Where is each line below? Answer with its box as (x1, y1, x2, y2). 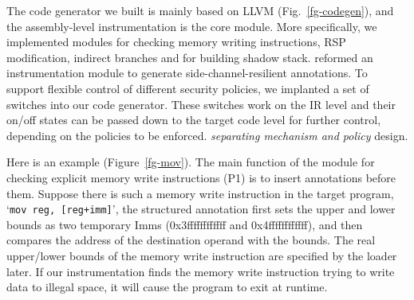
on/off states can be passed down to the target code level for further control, (6, 111, 381, 128)
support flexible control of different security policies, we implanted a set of (6, 80, 369, 96)
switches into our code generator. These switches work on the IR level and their (6, 95, 396, 112)
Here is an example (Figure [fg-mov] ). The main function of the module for (6, 154, 375, 170)
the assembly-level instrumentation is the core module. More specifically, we (6, 18, 377, 34)
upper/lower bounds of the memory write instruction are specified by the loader (6, 247, 397, 263)
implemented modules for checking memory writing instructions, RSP (6, 33, 346, 50)
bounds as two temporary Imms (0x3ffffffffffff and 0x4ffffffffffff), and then (6, 216, 363, 232)
